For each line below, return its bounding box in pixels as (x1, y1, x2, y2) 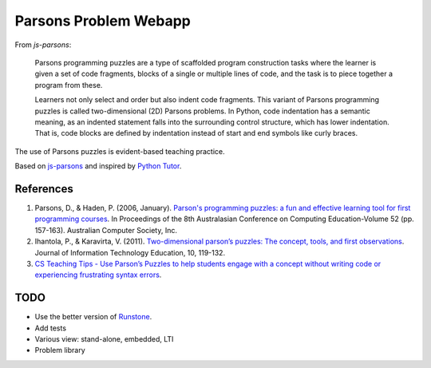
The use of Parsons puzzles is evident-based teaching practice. (14, 146, 225, 156)
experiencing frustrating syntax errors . (34, 270, 162, 279)
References (14, 182, 73, 196)
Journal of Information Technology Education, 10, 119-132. (34, 247, 226, 257)
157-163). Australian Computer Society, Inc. (34, 225, 177, 235)
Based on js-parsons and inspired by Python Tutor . (14, 161, 182, 171)
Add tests (34, 323, 67, 333)
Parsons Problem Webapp (14, 12, 191, 30)
